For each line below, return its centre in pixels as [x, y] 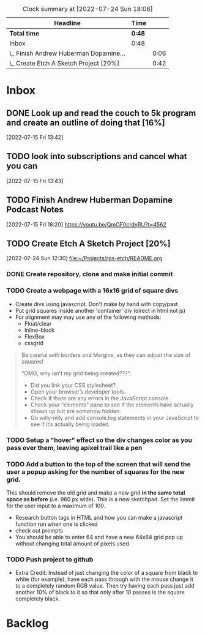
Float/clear [38, 323]
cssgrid [34, 343]
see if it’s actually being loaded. [70, 424]
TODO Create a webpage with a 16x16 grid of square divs [92, 291]
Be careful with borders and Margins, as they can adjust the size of [106, 355]
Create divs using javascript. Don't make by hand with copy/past [96, 304]
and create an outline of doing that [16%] [86, 123]
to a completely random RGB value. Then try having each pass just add [105, 586]
